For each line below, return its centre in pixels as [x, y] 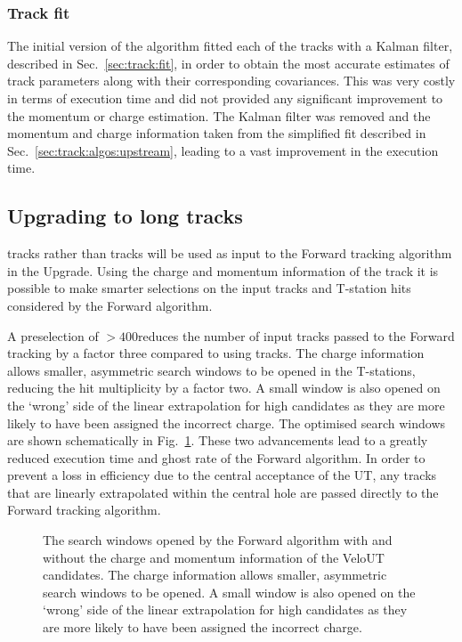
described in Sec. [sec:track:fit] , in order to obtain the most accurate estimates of [228, 63]
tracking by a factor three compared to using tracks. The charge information [216, 353]
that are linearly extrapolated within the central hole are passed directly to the [223, 492]
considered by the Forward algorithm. [110, 305]
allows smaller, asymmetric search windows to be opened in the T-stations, [211, 370]
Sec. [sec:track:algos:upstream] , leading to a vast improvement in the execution [223, 150]
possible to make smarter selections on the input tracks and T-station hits [209, 288]
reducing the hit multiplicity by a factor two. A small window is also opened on [224, 388]
